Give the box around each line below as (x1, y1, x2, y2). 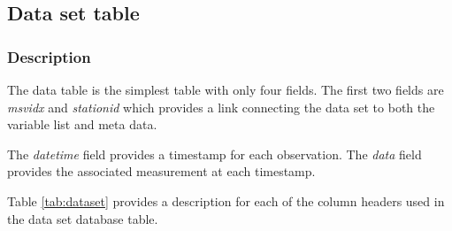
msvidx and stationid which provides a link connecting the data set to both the (7, 97, 435, 116)
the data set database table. (7, 209, 158, 227)
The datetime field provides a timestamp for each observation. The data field (7, 144, 422, 163)
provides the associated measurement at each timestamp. (7, 162, 316, 181)
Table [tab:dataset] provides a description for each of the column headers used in (7, 191, 445, 210)
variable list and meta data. (7, 115, 157, 134)
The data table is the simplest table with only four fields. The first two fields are (7, 81, 444, 98)
